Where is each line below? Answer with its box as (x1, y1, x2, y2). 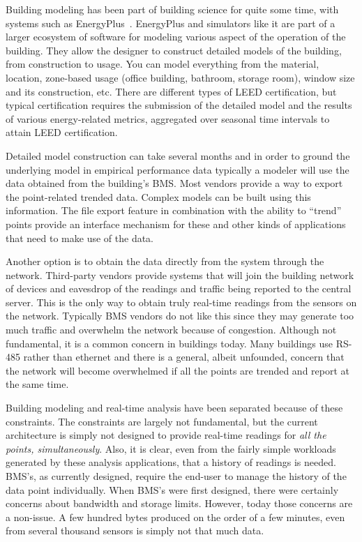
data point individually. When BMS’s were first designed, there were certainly (6, 482, 339, 497)
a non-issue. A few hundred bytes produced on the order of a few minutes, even (6, 509, 345, 524)
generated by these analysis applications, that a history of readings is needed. (6, 455, 336, 469)
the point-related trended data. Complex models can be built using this (6, 189, 311, 204)
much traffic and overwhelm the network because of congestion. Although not (6, 322, 337, 337)
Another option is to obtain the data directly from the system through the (6, 254, 324, 269)
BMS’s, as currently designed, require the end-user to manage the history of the (6, 469, 347, 483)
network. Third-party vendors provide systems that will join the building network (6, 267, 354, 282)
